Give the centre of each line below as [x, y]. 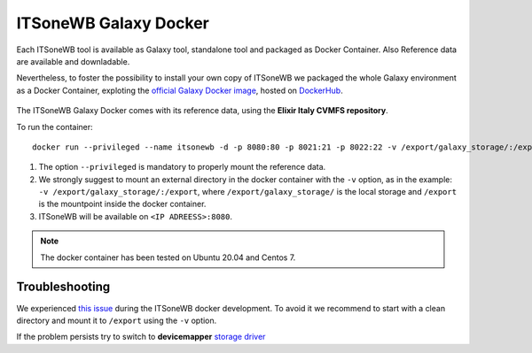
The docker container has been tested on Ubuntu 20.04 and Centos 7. [168, 257]
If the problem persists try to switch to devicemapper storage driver [141, 337]
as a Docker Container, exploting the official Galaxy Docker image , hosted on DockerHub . [180, 90]
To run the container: [55, 127]
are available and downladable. [73, 61]
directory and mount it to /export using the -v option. [117, 320]
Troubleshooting [63, 287]
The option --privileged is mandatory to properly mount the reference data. [182, 167]
